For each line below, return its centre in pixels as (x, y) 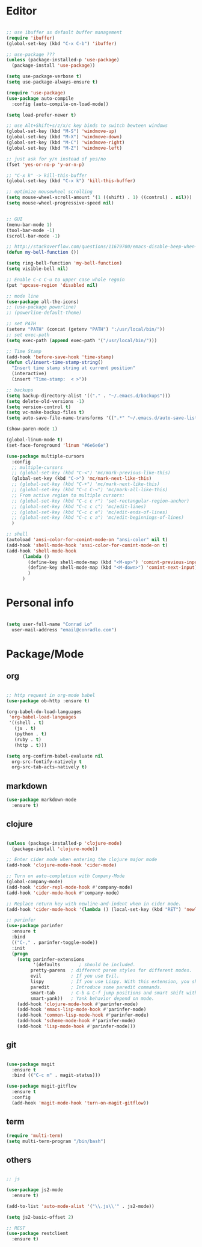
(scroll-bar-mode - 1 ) (33, 236)
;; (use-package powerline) (41, 307)
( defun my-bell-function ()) (43, 253)
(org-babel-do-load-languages (44, 712)
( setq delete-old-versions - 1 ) (45, 401)
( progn (20, 954)
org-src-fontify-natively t (47, 762)
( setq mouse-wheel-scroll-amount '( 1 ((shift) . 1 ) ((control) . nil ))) (99, 198)
